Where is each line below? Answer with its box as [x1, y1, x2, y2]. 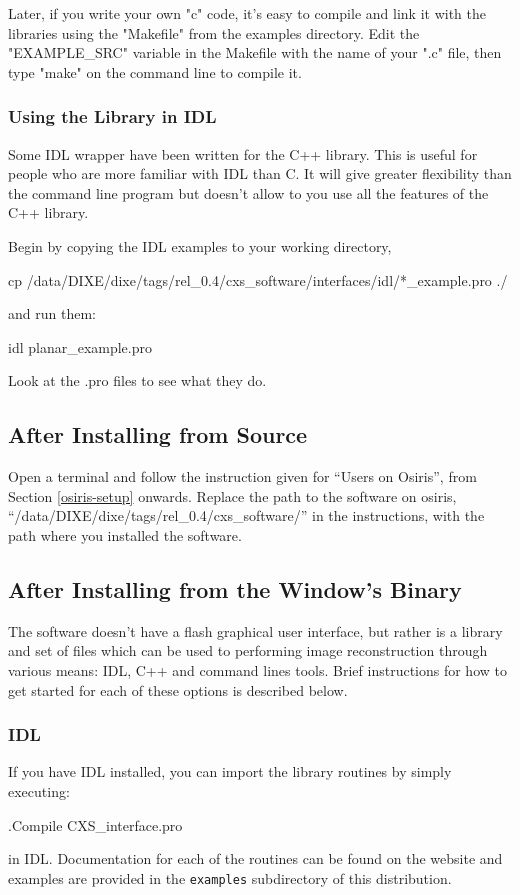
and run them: [8, 303, 96, 324]
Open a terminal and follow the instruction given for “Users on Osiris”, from [8, 466, 477, 487]
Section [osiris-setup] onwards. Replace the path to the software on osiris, [8, 485, 457, 506]
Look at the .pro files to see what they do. [8, 370, 267, 391]
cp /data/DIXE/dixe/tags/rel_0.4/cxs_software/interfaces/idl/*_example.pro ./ [8, 269, 508, 290]
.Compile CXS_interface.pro [8, 814, 183, 835]
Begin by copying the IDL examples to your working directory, [8, 235, 392, 256]
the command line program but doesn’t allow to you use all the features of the [8, 182, 489, 203]
